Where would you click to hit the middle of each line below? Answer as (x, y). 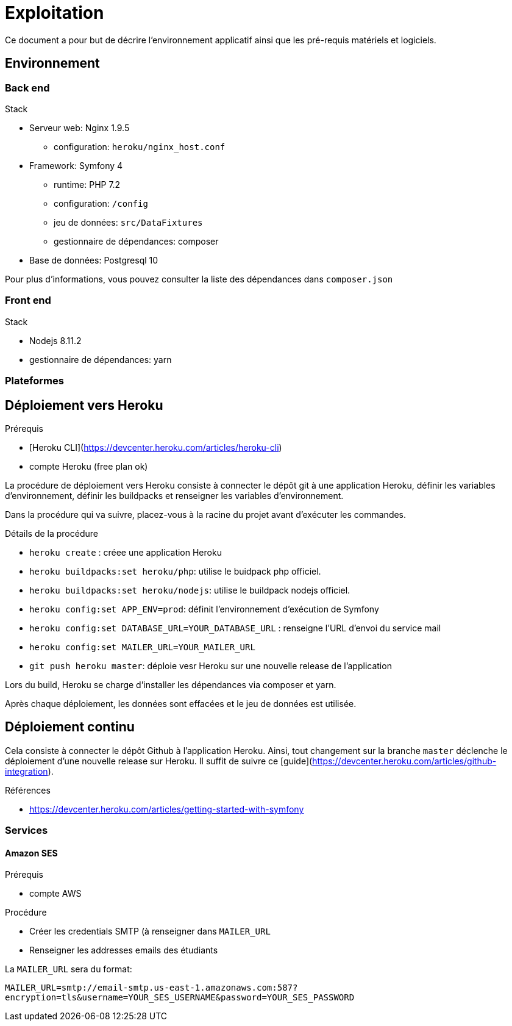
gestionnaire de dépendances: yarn (101, 359)
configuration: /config (101, 203)
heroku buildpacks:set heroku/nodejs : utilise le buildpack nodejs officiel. (190, 590)
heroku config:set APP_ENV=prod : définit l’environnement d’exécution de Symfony (204, 609)
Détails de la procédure (52, 533)
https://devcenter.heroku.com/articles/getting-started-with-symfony (167, 809)
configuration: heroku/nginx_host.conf (140, 146)
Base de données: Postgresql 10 (94, 260)
